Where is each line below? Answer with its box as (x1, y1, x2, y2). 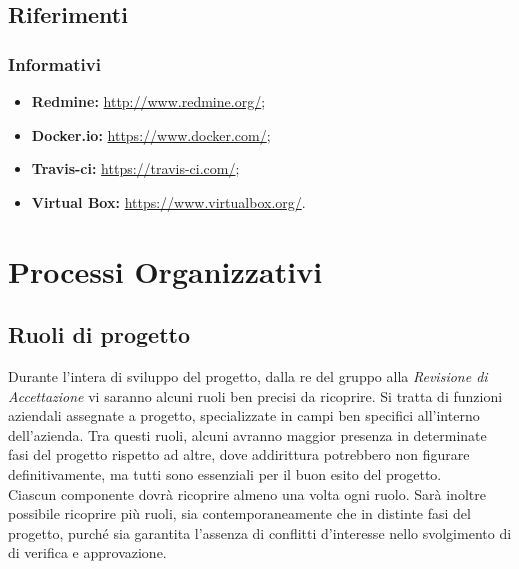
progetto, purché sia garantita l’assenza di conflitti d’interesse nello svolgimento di (8, 522, 512, 543)
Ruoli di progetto (8, 319, 190, 350)
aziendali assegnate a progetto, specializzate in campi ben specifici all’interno (8, 405, 480, 426)
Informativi (8, 51, 101, 76)
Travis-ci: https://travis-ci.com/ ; (31, 158, 240, 179)
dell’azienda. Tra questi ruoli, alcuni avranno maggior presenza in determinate (8, 424, 487, 445)
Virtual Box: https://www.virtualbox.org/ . (31, 191, 306, 212)
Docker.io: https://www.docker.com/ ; (31, 124, 271, 145)
